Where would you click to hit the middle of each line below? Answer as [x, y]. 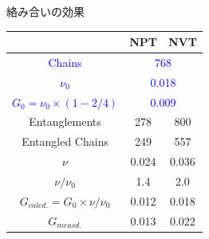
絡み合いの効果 [45, 11]
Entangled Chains [65, 141]
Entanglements [65, 121]
